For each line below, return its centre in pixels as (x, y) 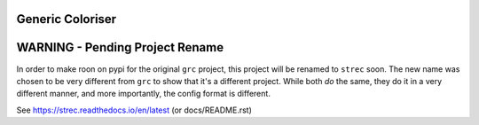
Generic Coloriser (67, 19)
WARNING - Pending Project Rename (120, 47)
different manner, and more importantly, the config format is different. (143, 94)
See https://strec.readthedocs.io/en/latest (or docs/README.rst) (134, 110)
